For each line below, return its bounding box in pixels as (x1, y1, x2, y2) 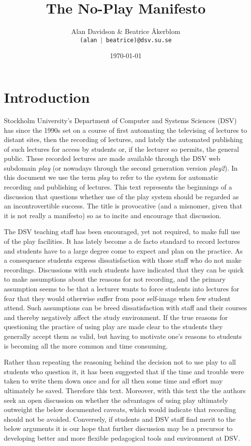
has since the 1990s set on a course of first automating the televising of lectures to (4, 125, 247, 135)
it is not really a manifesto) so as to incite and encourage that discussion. (4, 210, 221, 220)
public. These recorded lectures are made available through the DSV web (4, 153, 221, 163)
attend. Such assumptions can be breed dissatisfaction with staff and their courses (4, 303, 247, 313)
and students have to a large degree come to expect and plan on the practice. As (4, 245, 243, 255)
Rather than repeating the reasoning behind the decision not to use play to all (4, 357, 236, 367)
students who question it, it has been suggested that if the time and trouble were (4, 366, 244, 376)
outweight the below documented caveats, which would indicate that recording (4, 404, 236, 414)
